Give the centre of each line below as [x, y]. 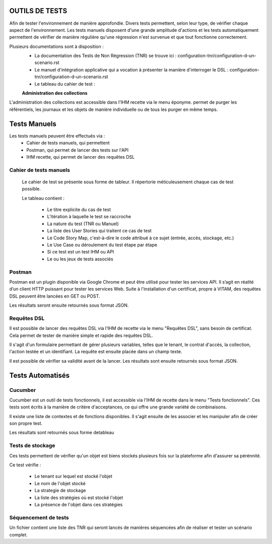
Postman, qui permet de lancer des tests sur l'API [78, 150]
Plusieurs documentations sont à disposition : [56, 46]
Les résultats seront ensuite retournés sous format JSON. [69, 305]
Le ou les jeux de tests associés [80, 259]
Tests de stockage [32, 446]
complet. [18, 534]
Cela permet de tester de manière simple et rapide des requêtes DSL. [81, 335]
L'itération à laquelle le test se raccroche [89, 217]
